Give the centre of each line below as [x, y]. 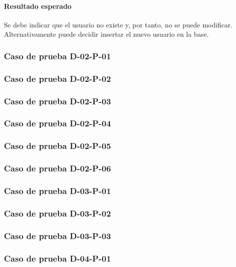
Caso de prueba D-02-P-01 [58, 56]
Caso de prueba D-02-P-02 [58, 78]
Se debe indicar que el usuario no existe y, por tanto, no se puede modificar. [118, 24]
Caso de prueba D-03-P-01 [58, 190]
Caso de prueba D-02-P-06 [58, 168]
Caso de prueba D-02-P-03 [58, 101]
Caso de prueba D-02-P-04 [58, 123]
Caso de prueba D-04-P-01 [58, 258]
